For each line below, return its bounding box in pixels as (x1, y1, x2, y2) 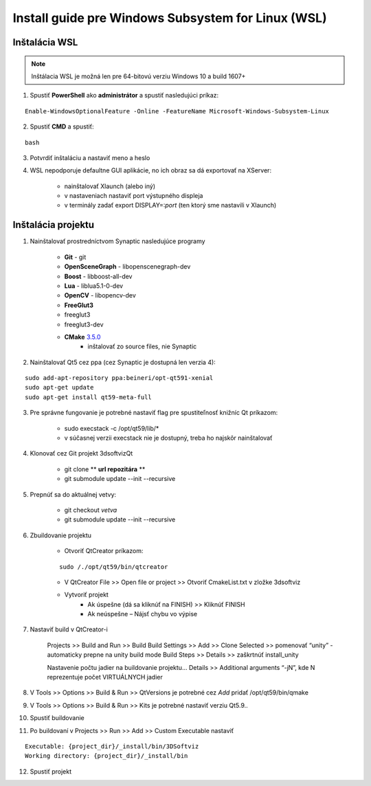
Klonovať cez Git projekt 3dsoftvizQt (30, 449, 133, 458)
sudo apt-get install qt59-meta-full (25, 393, 153, 401)
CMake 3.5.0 (64, 333, 101, 341)
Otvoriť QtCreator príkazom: (64, 547, 144, 555)
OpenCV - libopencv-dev (64, 291, 137, 300)
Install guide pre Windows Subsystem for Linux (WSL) (12, 10, 327, 25)
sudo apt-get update (25, 383, 94, 392)
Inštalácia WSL (12, 36, 78, 48)
